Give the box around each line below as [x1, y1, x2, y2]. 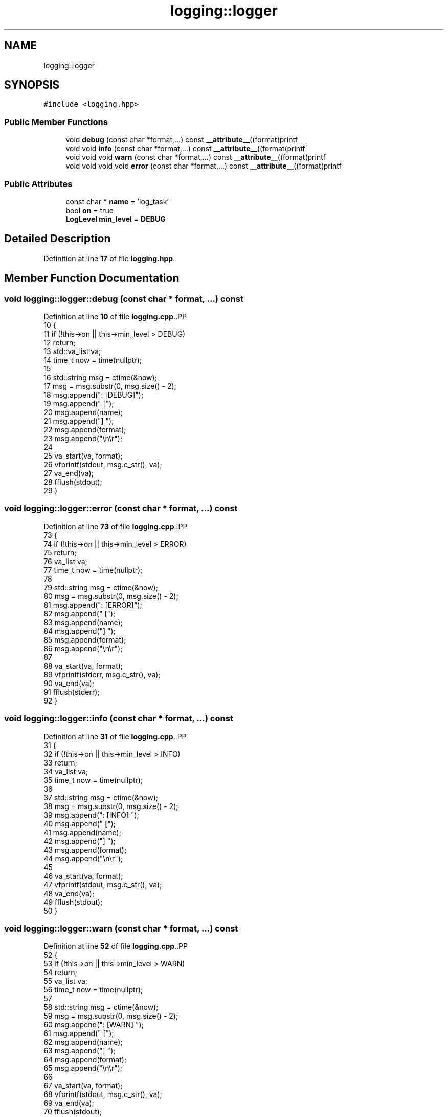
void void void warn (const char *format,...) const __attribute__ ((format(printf [65, 153, 326, 162]
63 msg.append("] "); [43, 1046, 116, 1056]
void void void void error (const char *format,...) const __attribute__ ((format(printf [65, 161, 342, 171]
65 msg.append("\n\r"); [43, 1064, 123, 1073]
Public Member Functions [4, 116, 108, 127]
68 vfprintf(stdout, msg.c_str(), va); [43, 1090, 162, 1099]
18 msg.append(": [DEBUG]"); [43, 390, 144, 399]
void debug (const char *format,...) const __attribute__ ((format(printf [65, 135, 298, 144]
